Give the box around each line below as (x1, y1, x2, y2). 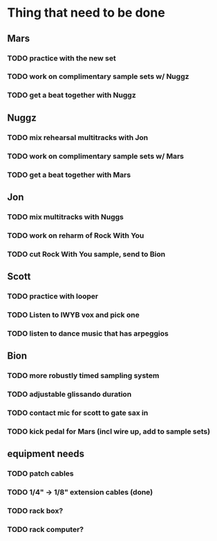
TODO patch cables (7, 469, 74, 479)
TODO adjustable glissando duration (7, 390, 132, 400)
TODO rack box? (7, 506, 64, 516)
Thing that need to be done (7, 5, 166, 21)
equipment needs (7, 448, 85, 460)
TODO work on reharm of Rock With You (7, 230, 144, 240)
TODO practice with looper (7, 291, 99, 301)
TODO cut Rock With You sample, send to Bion (7, 249, 166, 259)
